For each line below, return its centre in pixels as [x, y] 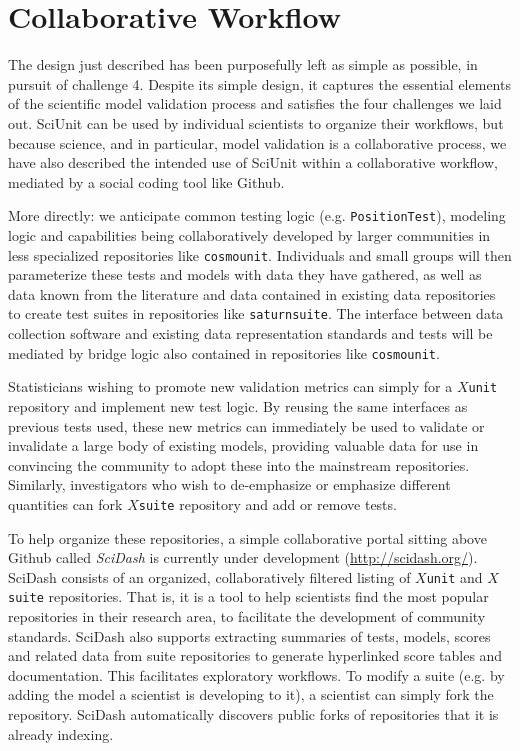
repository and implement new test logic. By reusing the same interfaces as [238, 405]
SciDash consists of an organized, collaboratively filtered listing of [209, 576]
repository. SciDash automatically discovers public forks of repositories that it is [253, 714]
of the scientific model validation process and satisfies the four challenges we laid [255, 103]
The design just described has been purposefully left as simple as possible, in [243, 64]
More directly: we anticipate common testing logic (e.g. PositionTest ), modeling [257, 215]
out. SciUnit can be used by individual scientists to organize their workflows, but [256, 122]
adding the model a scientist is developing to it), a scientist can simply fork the [251, 694]
